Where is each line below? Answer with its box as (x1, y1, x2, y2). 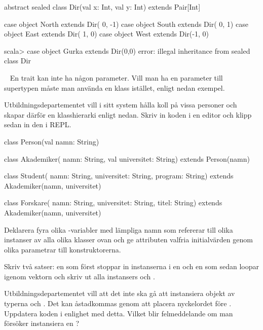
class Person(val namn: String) (4, 136, 99, 146)
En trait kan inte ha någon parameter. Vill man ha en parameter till (10, 72, 223, 83)
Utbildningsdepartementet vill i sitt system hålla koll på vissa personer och (4, 99, 237, 110)
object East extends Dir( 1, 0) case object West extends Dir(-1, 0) (4, 28, 209, 39)
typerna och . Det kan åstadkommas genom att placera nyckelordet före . (4, 298, 232, 309)
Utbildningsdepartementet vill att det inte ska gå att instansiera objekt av (4, 288, 235, 299)
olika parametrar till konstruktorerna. (4, 244, 121, 254)
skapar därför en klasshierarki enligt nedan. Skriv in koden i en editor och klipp (4, 109, 252, 120)
